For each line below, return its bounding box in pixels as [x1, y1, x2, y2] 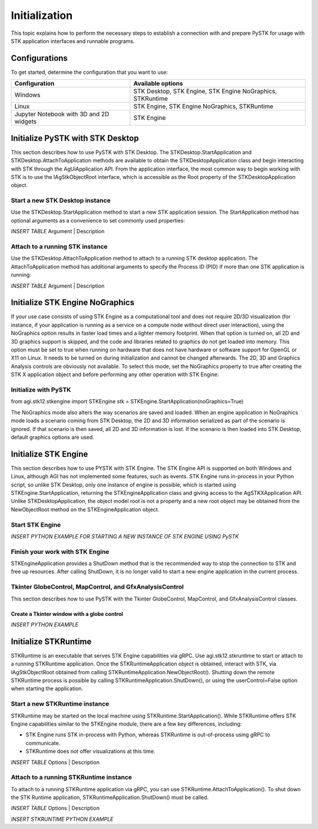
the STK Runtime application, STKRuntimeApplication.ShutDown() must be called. [11, 794, 209, 801]
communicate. [25, 739, 61, 746]
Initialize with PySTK [11, 386, 71, 394]
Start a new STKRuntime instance [11, 700, 110, 708]
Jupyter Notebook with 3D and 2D [14, 110, 110, 118]
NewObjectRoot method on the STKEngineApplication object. [11, 505, 160, 513]
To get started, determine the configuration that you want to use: [11, 68, 168, 76]
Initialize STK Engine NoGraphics [11, 298, 135, 308]
